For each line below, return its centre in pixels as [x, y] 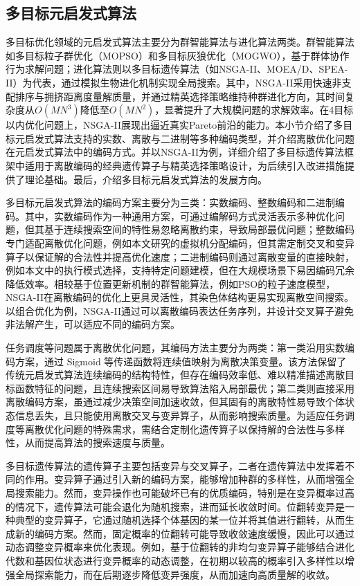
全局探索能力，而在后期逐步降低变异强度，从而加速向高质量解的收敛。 [175, 574]
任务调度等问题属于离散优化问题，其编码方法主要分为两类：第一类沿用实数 [175, 348]
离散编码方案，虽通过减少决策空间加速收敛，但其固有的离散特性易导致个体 [175, 402]
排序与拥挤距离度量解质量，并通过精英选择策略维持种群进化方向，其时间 [180, 96]
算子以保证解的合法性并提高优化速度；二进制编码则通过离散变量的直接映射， [180, 256]
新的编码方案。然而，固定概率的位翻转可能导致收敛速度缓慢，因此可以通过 [184, 533]
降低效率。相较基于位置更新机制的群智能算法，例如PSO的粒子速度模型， [171, 283]
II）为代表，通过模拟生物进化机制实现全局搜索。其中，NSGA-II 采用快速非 [174, 82]
